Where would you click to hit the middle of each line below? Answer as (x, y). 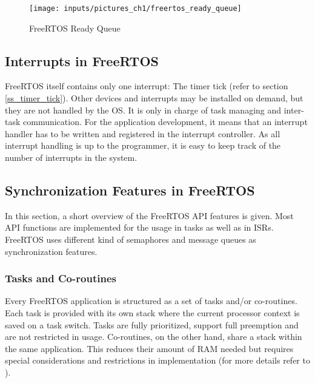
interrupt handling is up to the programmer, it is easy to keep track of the (143, 145)
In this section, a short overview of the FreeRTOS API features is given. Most (149, 215)
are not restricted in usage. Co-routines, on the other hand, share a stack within (154, 337)
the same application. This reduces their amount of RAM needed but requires (149, 348)
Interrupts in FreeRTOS (82, 60)
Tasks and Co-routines (61, 278)
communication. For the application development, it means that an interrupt (165, 122)
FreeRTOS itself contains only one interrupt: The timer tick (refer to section (147, 86)
